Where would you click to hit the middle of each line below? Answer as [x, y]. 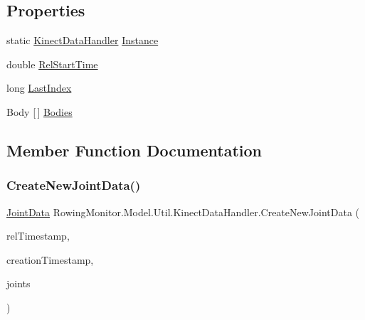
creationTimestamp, [50, 259]
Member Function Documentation [134, 150]
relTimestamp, [38, 236]
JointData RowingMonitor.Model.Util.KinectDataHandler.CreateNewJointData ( [183, 212]
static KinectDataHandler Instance [83, 40]
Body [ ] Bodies [39, 111]
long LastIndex [39, 88]
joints [18, 283]
